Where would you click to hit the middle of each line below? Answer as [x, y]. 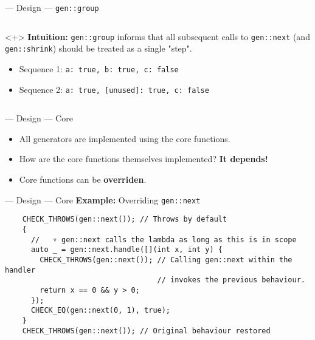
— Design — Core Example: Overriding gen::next [103, 199]
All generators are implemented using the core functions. [125, 138]
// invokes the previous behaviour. [231, 280]
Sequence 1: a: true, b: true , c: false [99, 68]
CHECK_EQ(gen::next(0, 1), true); [101, 311]
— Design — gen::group [52, 7]
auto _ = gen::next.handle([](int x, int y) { [126, 250]
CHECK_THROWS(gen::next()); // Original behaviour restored [146, 331]
